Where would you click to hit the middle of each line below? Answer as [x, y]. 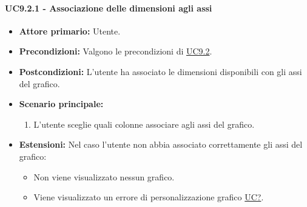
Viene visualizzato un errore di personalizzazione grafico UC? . [149, 197]
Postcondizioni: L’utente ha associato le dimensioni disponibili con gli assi [160, 71]
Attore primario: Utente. [70, 31]
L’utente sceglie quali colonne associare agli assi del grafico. [144, 124]
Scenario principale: [61, 104]
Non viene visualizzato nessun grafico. [104, 176]
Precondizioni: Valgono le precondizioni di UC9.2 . [116, 51]
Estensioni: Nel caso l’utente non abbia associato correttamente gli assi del [161, 144]
